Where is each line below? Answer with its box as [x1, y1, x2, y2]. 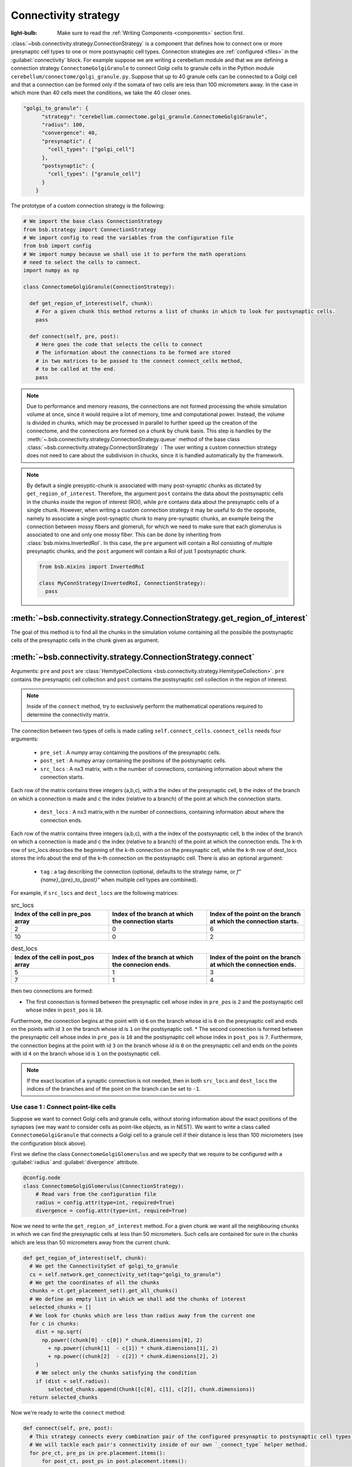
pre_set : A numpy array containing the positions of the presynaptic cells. [40, 749, 221, 756]
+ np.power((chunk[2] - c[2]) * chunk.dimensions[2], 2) [48, 1353, 218, 1360]
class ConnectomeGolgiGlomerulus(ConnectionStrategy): [23, 1182, 184, 1189]
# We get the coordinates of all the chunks [29, 1279, 160, 1286]
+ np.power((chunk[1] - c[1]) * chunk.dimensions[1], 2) [48, 1345, 218, 1352]
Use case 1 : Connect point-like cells [11, 1103, 117, 1111]
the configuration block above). [11, 1140, 87, 1147]
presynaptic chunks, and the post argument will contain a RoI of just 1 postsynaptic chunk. [26, 547, 246, 555]
